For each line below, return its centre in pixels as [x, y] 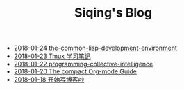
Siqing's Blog [113, 13]
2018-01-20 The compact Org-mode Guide [75, 71]
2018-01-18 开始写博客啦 [49, 80]
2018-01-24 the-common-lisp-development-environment [95, 48]
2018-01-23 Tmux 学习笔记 [52, 56]
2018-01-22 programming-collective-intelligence [83, 64]
